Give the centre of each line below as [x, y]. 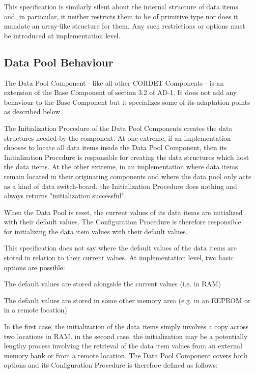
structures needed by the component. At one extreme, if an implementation [117, 138]
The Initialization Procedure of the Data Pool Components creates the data [118, 128]
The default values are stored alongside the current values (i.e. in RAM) [113, 284]
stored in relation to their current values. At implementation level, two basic [119, 258]
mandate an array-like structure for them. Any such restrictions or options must [125, 26]
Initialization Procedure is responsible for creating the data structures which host [127, 157]
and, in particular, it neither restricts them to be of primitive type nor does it [121, 16]
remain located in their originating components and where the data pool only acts [127, 176]
